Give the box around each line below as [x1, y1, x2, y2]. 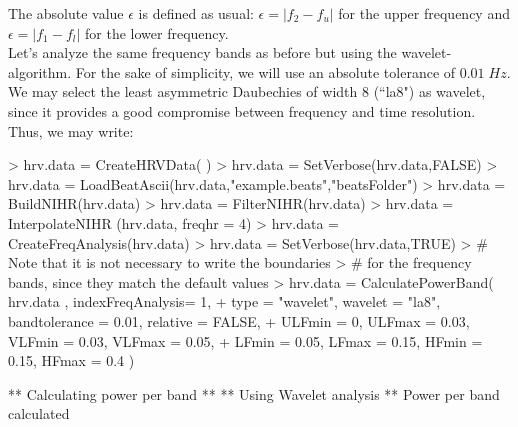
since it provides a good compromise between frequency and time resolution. [8, 100, 476, 121]
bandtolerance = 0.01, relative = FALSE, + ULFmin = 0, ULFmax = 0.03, [8, 310, 470, 331]
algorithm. [8, 61, 72, 82]
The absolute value [8, 3, 124, 23]
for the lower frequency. [85, 22, 229, 43]
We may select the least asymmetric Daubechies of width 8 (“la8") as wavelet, [8, 81, 486, 102]
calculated [8, 403, 70, 424]
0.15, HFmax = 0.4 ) [8, 350, 135, 371]
